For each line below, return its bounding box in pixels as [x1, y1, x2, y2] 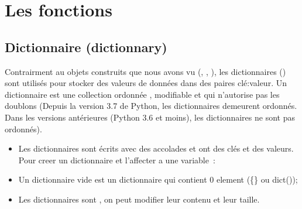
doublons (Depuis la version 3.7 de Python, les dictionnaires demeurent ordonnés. [5, 100, 297, 112]
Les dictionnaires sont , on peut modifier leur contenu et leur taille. [18, 193, 260, 205]
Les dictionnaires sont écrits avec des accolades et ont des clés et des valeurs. [18, 142, 294, 155]
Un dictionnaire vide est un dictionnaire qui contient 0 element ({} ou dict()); [18, 173, 298, 186]
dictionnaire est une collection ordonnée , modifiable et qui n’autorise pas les [5, 88, 280, 100]
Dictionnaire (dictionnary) [5, 37, 167, 56]
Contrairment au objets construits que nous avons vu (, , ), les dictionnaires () [5, 65, 286, 77]
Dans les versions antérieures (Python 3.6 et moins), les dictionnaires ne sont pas [5, 111, 295, 123]
